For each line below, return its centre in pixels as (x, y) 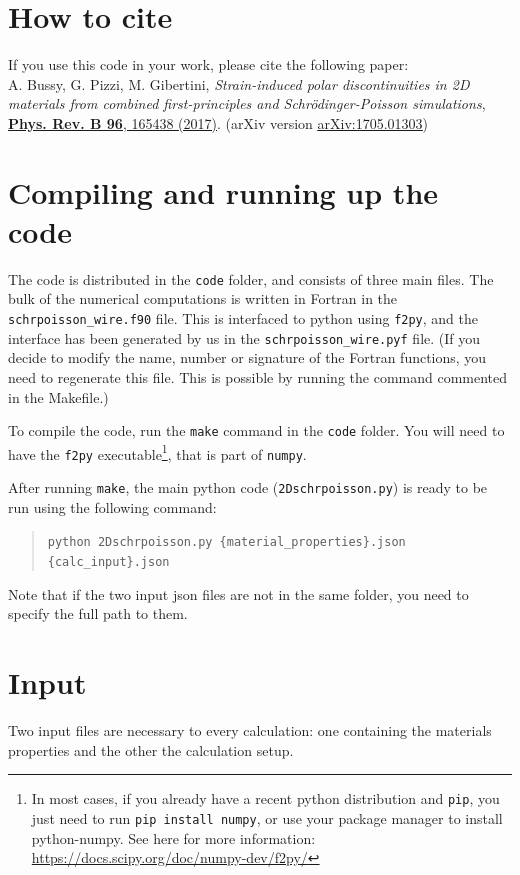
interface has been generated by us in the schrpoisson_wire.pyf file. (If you (244, 337)
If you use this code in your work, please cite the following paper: (208, 64)
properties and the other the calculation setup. (151, 749)
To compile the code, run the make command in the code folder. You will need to (256, 430)
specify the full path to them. (98, 613)
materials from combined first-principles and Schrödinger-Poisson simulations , (247, 103)
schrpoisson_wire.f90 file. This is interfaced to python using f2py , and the (243, 318)
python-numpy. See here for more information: (173, 837)
